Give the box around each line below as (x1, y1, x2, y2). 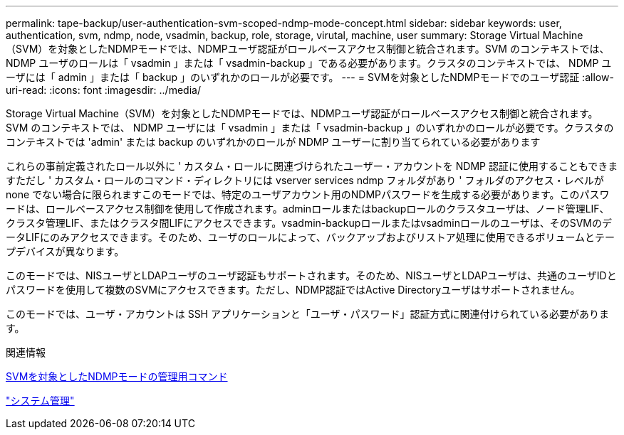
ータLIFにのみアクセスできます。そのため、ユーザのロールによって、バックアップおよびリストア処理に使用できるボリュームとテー (6, 231, 615, 243)
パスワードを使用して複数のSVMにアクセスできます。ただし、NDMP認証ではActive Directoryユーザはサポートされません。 (6, 284, 581, 296)
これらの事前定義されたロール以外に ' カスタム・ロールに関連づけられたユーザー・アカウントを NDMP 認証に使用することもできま (6, 160, 618, 172)
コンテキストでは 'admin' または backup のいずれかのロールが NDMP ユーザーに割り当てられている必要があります (6, 136, 541, 148)
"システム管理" (6, 394, 75, 407)
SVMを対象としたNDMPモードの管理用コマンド (6, 370, 228, 382)
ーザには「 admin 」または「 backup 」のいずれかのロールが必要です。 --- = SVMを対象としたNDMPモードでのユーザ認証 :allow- (6, 71, 614, 83)
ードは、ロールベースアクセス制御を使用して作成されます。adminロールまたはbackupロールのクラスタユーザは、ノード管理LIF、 (6, 203, 610, 215)
